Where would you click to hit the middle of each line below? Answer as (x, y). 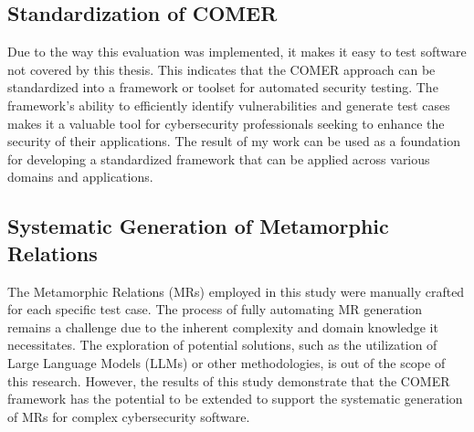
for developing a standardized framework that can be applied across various (219, 158)
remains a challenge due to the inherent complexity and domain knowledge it (223, 327)
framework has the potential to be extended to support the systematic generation (235, 399)
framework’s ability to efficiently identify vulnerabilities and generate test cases (229, 105)
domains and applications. (80, 177)
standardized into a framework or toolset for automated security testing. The (223, 87)
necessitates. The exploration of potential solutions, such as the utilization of (222, 345)
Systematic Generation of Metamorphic (198, 226)
